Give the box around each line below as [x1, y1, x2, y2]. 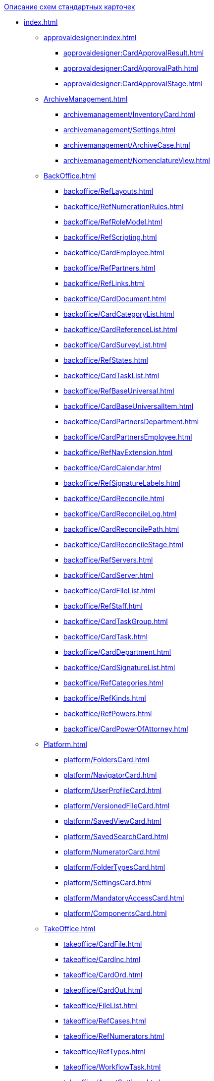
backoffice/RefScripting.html [63, 233, 157, 241]
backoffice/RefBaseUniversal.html [63, 387, 174, 395]
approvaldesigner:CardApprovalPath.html [63, 64, 198, 72]
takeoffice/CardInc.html [63, 955, 141, 964]
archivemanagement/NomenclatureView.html [63, 156, 210, 165]
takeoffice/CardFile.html [63, 940, 142, 948]
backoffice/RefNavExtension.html [63, 448, 173, 456]
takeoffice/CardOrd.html [63, 970, 143, 979]
